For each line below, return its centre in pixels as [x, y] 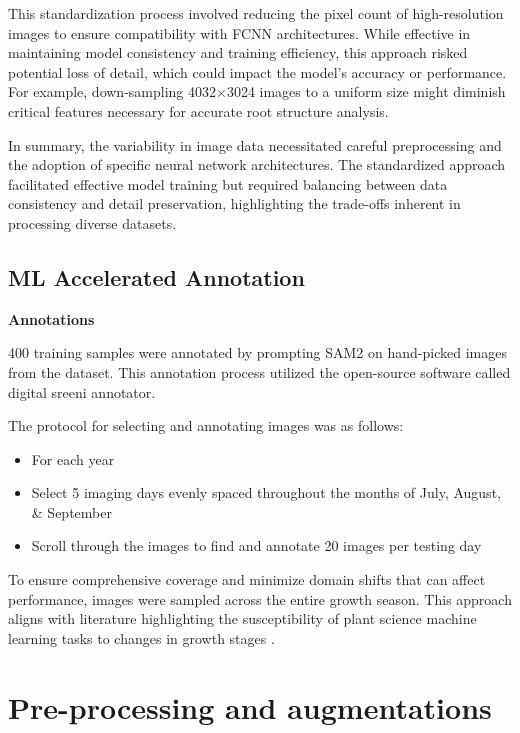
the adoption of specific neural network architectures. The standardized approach [257, 164]
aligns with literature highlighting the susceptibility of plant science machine [242, 618]
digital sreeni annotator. [82, 391]
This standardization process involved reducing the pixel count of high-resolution [256, 13]
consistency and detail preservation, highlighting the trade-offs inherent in [234, 203]
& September [71, 511]
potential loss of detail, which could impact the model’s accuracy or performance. [257, 71]
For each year [73, 458]
